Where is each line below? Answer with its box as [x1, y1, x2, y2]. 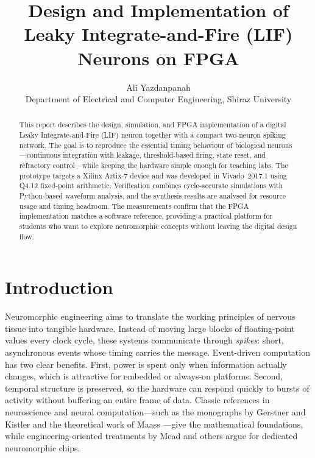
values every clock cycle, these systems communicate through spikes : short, [5, 334, 284, 347]
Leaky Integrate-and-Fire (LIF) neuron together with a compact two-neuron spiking [19, 130, 286, 140]
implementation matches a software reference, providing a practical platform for [19, 211, 273, 221]
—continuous [19, 150, 61, 160]
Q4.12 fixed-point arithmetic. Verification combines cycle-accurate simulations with [19, 180, 283, 191]
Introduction [5, 275, 113, 300]
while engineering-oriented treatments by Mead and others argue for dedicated [5, 429, 298, 442]
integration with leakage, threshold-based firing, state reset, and [63, 150, 266, 160]
